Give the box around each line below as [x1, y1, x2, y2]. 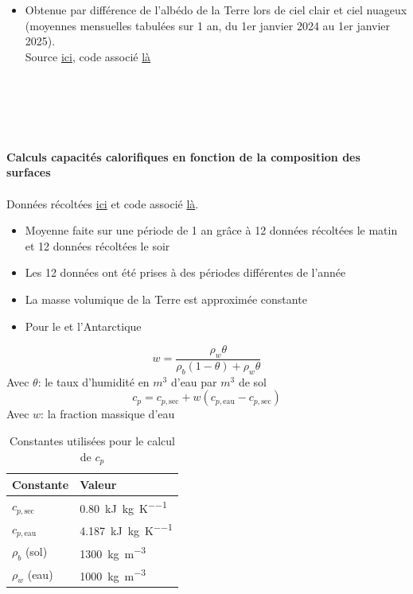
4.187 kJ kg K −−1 [80, 520, 173, 538]
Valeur [80, 476, 117, 492]
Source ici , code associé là [25, 48, 151, 64]
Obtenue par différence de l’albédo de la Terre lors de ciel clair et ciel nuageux [25, 2, 407, 17]
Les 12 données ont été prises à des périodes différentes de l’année [25, 264, 346, 281]
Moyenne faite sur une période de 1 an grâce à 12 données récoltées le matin [25, 222, 398, 239]
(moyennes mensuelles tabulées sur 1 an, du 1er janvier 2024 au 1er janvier [25, 17, 391, 33]
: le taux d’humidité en [37, 373, 150, 390]
